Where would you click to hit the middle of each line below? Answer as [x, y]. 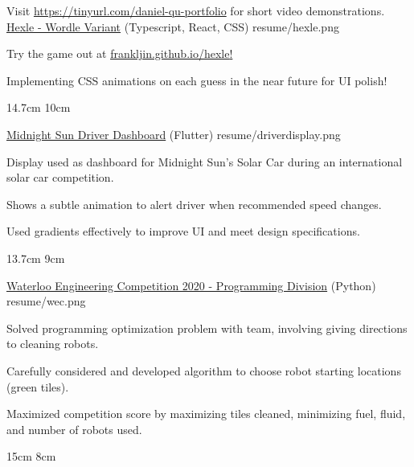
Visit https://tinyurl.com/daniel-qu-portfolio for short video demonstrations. [196, 10]
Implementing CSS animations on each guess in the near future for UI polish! [197, 80]
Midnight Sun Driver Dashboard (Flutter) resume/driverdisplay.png [174, 134]
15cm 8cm [31, 456]
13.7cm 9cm [36, 258]
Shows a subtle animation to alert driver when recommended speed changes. [194, 204]
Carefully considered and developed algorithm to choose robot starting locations [204, 370]
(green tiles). [38, 386]
